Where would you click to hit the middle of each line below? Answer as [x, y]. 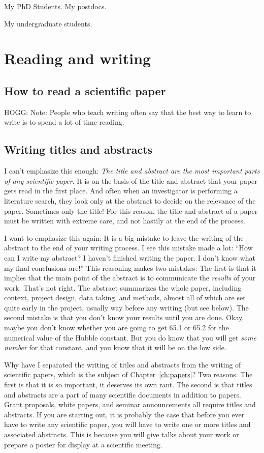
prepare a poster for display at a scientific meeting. [83, 444]
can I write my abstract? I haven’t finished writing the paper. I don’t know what [130, 257]
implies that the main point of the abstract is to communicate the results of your [130, 278]
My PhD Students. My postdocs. [55, 6]
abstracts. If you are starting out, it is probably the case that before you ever [124, 414]
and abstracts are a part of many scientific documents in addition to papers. [123, 394]
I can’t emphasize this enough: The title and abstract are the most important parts [132, 171]
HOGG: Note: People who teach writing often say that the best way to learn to [128, 112]
